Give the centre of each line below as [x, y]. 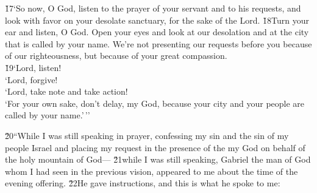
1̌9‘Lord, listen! [33, 67]
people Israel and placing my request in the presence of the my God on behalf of [155, 147]
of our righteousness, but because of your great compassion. [116, 56]
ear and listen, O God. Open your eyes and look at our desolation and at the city [157, 32]
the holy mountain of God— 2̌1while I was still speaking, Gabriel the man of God [158, 159]
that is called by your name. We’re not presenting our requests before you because [158, 43]
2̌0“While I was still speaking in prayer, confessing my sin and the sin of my [147, 135]
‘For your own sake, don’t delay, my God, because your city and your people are [155, 103]
